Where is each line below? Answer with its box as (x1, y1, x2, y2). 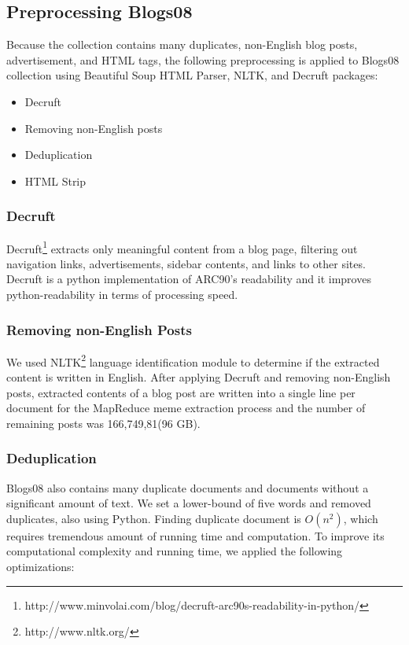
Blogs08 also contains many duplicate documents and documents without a (6, 479, 369, 496)
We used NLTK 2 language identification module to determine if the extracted (6, 351, 380, 370)
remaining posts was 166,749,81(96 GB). (6, 415, 201, 431)
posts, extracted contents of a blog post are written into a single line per (6, 384, 356, 400)
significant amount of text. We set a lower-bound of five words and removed (6, 495, 371, 511)
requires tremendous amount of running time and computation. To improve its (6, 527, 385, 544)
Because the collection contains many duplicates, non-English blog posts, (6, 36, 358, 53)
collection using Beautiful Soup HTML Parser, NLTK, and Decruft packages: (6, 67, 378, 83)
